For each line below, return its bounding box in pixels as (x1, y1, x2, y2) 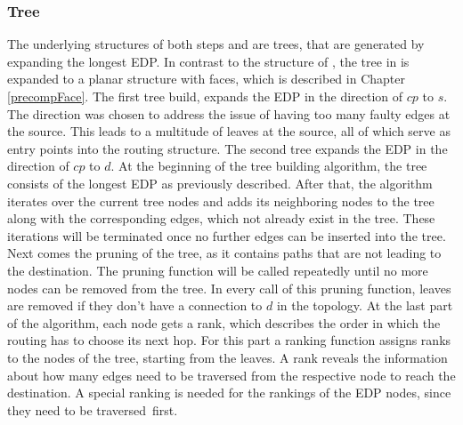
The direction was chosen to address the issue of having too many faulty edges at (7, 104, 451, 123)
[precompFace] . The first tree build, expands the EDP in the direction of (7, 87, 403, 105)
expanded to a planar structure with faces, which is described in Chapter (7, 69, 405, 88)
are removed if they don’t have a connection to (7, 296, 263, 315)
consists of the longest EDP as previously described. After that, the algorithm (7, 173, 433, 192)
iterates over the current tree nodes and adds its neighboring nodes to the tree (7, 191, 435, 210)
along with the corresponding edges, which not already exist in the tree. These (7, 209, 435, 228)
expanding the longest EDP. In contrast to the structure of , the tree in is (7, 52, 410, 70)
